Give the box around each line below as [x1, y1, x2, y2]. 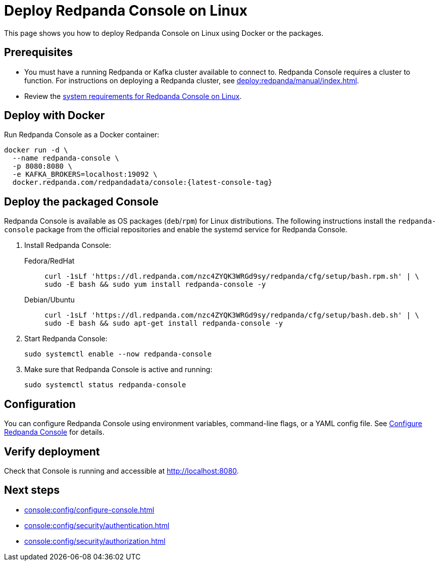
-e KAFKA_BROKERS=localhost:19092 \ [12, 170, 158, 179]
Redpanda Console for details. [4, 428, 105, 437]
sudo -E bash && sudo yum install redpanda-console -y [44, 280, 266, 289]
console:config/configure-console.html [24, 505, 155, 514]
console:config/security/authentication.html [24, 521, 170, 530]
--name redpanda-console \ [12, 154, 119, 163]
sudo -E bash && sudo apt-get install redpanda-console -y [44, 319, 283, 328]
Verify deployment [4, 445, 100, 458]
